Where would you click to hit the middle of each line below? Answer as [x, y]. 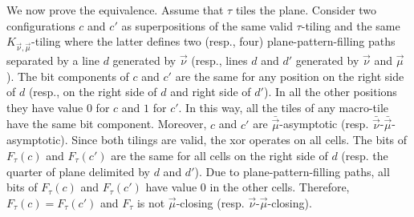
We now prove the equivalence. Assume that [115, 10]
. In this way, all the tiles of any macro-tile [284, 107]
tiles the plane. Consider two [306, 10]
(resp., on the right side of [93, 92]
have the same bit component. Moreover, [107, 124]
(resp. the [365, 155]
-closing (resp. [210, 202]
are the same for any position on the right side [290, 76]
